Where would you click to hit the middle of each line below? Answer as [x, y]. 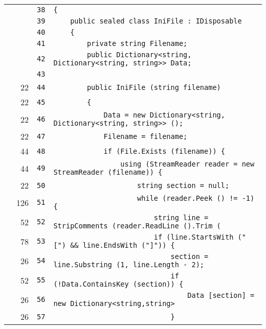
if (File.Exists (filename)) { [164, 151]
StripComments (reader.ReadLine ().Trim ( [137, 226]
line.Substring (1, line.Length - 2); [129, 265]
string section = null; [183, 185]
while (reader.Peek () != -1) [196, 198]
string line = [181, 218]
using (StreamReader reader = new [187, 164]
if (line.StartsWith [194, 237]
